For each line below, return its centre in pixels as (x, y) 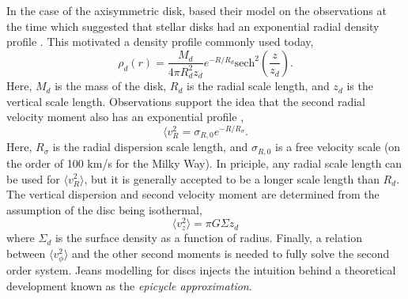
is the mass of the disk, (111, 86)
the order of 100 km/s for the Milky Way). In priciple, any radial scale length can (204, 163)
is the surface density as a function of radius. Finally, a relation (209, 238)
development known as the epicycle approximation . (129, 285)
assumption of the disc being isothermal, (104, 209)
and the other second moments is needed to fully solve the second (231, 253)
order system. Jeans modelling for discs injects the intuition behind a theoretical (201, 270)
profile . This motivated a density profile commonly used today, (160, 42)
